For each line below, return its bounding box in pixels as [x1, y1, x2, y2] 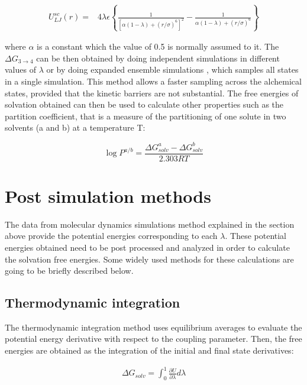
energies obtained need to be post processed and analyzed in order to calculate [5, 241, 290, 253]
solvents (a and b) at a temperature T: [5, 121, 146, 134]
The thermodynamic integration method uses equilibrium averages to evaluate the [5, 321, 302, 333]
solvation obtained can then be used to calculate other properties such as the [5, 98, 284, 111]
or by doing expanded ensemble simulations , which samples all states [46, 63, 299, 76]
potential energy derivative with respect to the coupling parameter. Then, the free [5, 332, 302, 345]
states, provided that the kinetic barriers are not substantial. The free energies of [5, 86, 299, 99]
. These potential [225, 229, 286, 242]
